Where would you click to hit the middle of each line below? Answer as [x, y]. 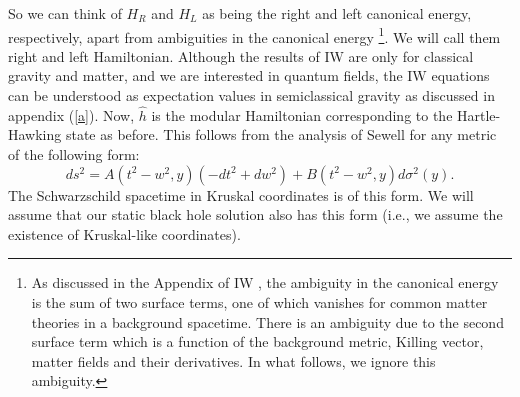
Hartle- [479, 114]
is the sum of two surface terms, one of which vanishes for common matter [259, 302]
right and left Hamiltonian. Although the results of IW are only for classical [241, 55]
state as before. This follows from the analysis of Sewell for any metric [281, 134]
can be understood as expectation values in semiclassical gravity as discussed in [251, 95]
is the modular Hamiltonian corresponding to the [302, 114]
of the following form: [74, 154]
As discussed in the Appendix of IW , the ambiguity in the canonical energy [265, 282]
